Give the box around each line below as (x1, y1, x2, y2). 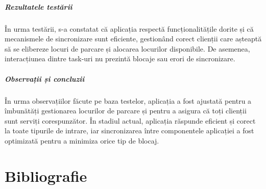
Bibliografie (5, 165, 87, 186)
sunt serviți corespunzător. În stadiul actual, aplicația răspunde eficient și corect (5, 115, 256, 126)
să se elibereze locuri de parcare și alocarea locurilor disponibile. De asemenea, (5, 43, 250, 54)
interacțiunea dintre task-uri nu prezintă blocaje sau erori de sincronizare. (5, 53, 235, 64)
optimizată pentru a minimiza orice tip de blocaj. (5, 135, 159, 146)
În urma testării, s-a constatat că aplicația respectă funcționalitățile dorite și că (5, 23, 254, 34)
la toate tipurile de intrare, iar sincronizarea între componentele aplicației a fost (5, 125, 254, 136)
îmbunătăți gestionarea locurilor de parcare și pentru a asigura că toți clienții (5, 105, 247, 116)
